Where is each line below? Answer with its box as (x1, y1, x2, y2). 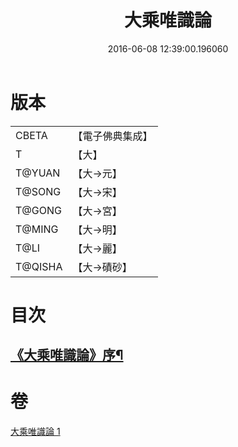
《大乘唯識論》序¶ (10, 347, 124, 364)
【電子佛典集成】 (72, 129, 153, 143)
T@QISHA (15, 259, 63, 273)
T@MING (15, 222, 59, 236)
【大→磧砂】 (72, 260, 133, 274)
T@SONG (15, 184, 62, 198)
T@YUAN (15, 166, 61, 180)
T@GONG (15, 203, 62, 217)
